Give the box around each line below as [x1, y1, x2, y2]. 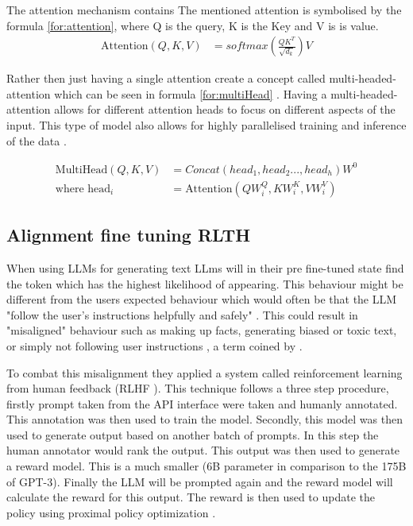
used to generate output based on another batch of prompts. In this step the [6, 426, 379, 443]
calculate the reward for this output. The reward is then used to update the [6, 489, 375, 505]
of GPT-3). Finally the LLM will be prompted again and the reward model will [6, 473, 393, 489]
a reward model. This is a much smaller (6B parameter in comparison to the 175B [6, 458, 407, 474]
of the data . [6, 132, 67, 149]
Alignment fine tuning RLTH [6, 222, 251, 247]
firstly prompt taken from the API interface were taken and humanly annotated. [6, 395, 398, 412]
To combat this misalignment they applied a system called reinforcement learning [6, 364, 403, 381]
